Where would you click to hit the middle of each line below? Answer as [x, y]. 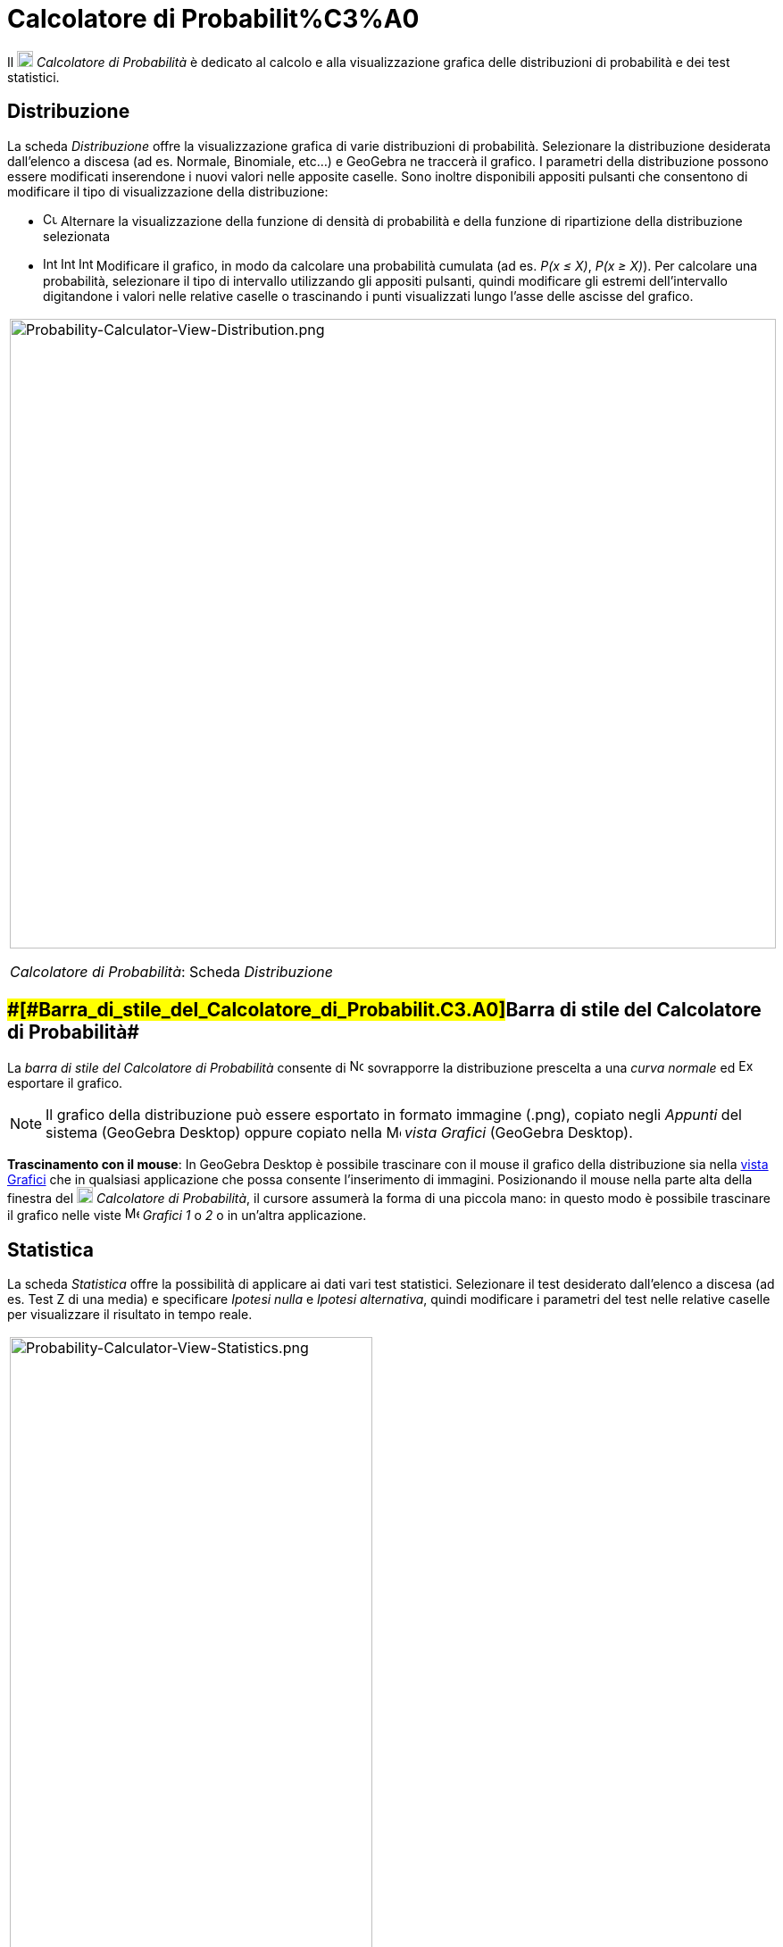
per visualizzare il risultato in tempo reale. [130, 1315]
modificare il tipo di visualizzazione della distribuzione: [168, 191]
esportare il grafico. [65, 1083]
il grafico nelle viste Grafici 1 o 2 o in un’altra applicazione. [187, 1216]
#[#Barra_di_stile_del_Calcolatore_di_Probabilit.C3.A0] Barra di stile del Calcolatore [384, 1010]
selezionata [77, 236]
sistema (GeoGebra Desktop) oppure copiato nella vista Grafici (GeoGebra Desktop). [339, 1133]
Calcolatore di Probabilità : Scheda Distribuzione [172, 971]
